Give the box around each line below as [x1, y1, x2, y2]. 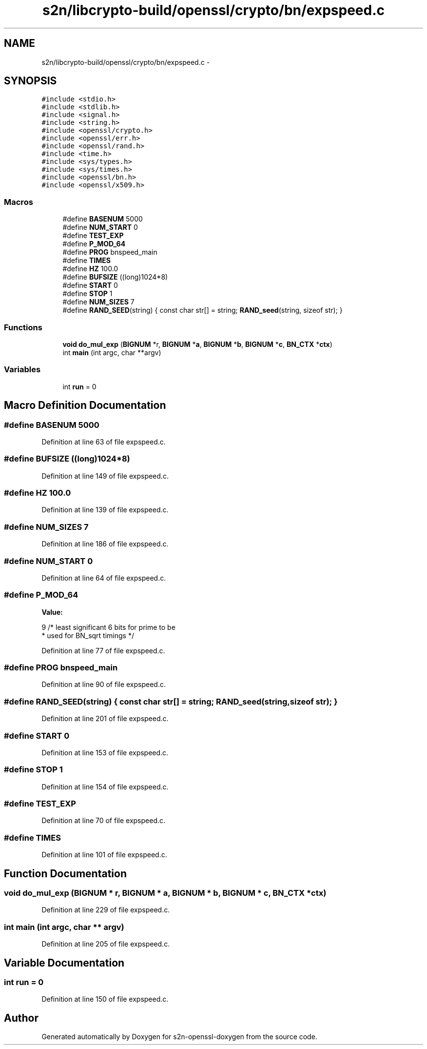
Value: [41, 607, 63, 616]
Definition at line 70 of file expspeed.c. [41, 816, 166, 825]
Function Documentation [4, 867, 127, 880]
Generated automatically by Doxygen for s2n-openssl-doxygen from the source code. [41, 1032, 317, 1041]
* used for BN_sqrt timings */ [41, 631, 134, 640]
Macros [4, 197, 33, 207]
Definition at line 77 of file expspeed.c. [41, 646, 165, 655]
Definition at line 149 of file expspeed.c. [41, 471, 169, 480]
